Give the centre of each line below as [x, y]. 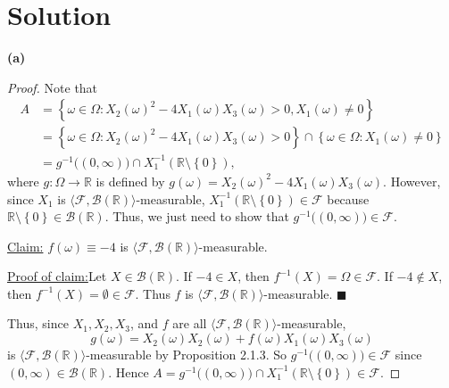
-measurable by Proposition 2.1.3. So [187, 355]
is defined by [130, 181]
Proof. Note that [53, 87]
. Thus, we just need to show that [197, 216]
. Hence [129, 371]
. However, [412, 181]
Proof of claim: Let [57, 276]
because [348, 198]
